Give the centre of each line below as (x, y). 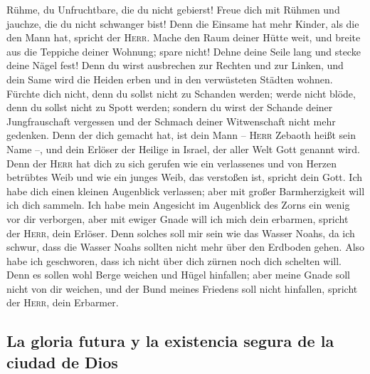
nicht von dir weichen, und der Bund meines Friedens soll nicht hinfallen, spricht (182, 288)
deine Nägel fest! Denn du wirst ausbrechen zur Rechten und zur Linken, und (175, 65)
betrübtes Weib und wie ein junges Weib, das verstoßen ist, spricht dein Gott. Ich (185, 177)
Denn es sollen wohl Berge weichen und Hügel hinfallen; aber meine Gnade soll (178, 275)
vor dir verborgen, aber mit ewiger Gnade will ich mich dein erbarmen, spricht (178, 218)
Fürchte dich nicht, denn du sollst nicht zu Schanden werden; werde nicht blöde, (181, 93)
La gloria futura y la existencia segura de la (170, 341)
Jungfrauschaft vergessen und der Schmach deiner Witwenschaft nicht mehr (171, 121)
